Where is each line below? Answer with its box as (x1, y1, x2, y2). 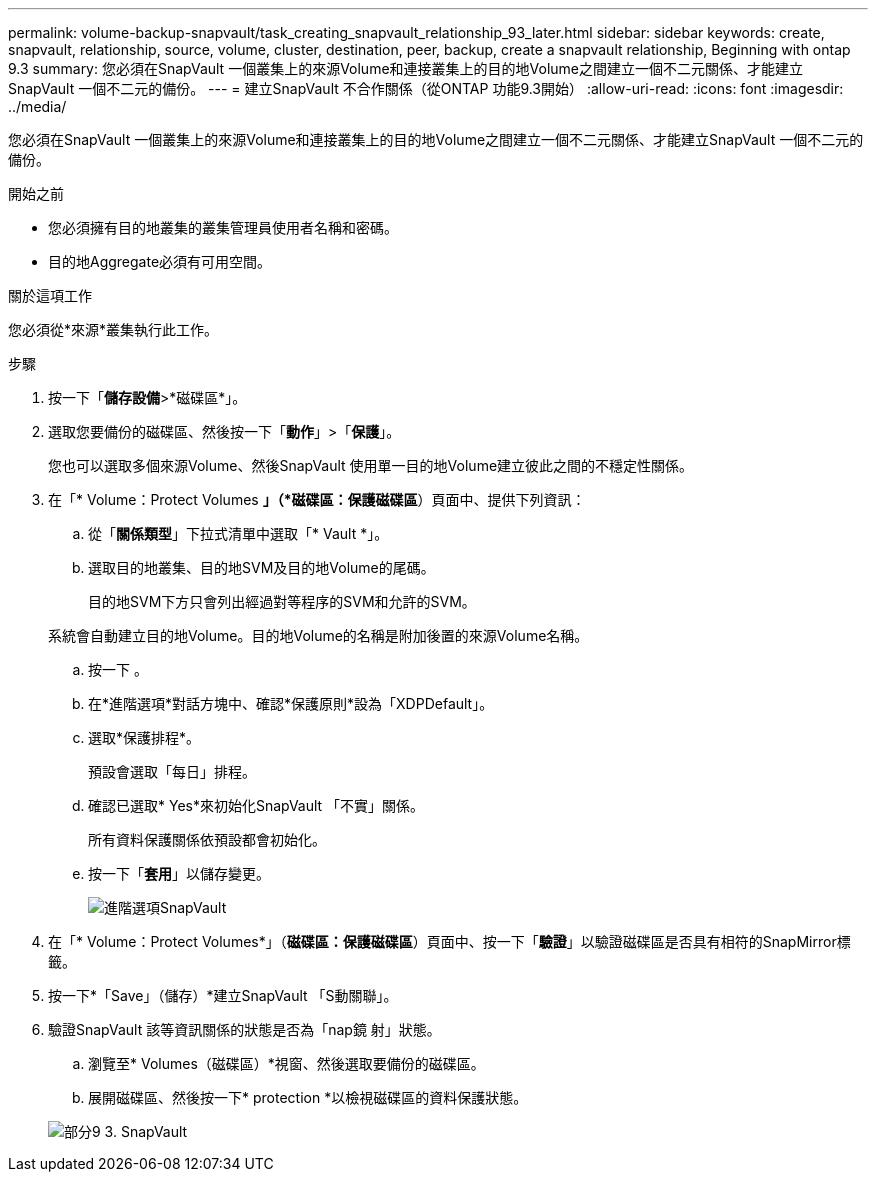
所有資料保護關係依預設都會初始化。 (88, 831, 326, 848)
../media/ (8, 98, 67, 115)
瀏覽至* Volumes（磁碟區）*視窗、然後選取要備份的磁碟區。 (88, 1055, 485, 1072)
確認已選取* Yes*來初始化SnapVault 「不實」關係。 (88, 797, 425, 814)
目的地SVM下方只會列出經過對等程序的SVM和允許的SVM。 (88, 593, 476, 610)
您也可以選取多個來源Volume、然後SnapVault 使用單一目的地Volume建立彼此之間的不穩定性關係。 (48, 457, 694, 474)
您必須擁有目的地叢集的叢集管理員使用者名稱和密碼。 (48, 219, 398, 236)
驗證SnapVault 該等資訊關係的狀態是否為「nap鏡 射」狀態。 (48, 1021, 441, 1038)
